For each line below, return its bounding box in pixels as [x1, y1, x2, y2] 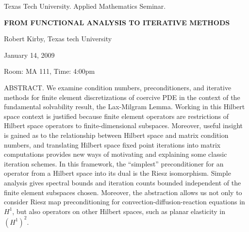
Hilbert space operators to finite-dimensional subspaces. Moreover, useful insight [4, 120, 243, 131]
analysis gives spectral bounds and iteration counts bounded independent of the [4, 177, 241, 187]
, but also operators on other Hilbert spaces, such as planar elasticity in [12, 206, 225, 216]
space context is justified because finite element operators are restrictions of [4, 111, 229, 121]
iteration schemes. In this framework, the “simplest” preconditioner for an [4, 158, 224, 168]
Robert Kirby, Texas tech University [4, 33, 112, 44]
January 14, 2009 [4, 50, 55, 60]
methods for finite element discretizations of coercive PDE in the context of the [4, 92, 240, 102]
